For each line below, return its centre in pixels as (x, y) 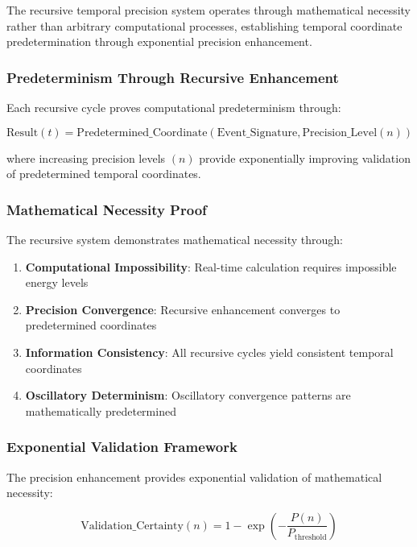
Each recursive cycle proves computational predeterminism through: (174, 107)
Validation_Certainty (132, 526)
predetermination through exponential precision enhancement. (159, 41)
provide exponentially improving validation (305, 157)
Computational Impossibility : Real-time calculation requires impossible (211, 266)
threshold (310, 537)
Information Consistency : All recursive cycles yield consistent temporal (209, 352)
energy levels (57, 282)
